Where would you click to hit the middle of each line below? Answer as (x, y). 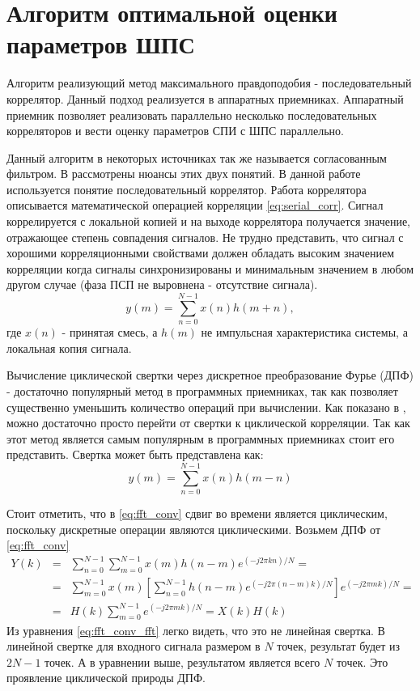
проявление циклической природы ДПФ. (106, 678)
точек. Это (362, 661)
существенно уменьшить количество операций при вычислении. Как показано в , (206, 407)
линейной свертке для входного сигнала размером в (134, 646)
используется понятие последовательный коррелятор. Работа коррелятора (187, 189)
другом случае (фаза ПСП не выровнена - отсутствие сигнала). (162, 284)
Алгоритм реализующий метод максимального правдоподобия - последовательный (209, 83)
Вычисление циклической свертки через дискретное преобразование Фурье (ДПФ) (210, 375)
